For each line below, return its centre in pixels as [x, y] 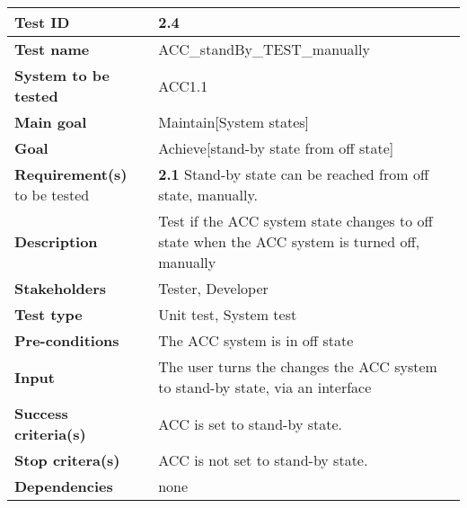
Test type [48, 314]
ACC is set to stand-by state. [250, 423]
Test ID [42, 22]
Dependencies [64, 486]
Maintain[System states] [234, 122]
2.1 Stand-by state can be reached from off [294, 174]
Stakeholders [60, 288]
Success [41, 413]
